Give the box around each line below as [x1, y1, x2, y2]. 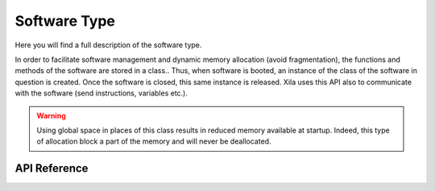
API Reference [14, 161, 89, 176]
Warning [36, 111, 66, 120]
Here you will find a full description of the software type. [14, 40, 202, 50]
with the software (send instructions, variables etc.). [14, 88, 188, 98]
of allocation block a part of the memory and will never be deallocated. [36, 136, 271, 146]
